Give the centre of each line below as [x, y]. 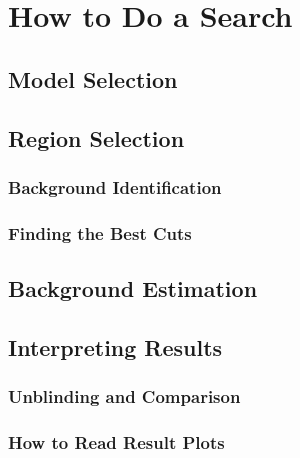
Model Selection [93, 78]
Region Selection [96, 137]
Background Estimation [133, 288]
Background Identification [115, 186]
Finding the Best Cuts [100, 232]
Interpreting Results [115, 346]
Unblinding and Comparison [124, 396]
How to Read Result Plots [116, 441]
